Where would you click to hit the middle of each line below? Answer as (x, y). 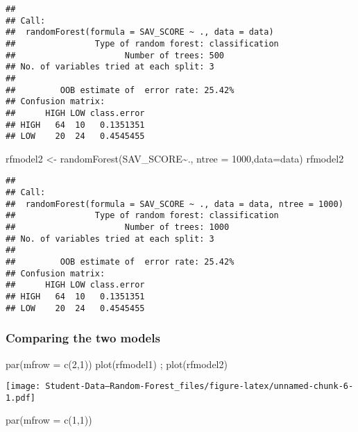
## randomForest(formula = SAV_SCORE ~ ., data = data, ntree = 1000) (174, 204)
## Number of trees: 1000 (118, 227)
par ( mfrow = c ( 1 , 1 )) (49, 420)
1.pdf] (20, 398)
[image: (23, 387)
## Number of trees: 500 (115, 55)
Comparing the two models (83, 338)
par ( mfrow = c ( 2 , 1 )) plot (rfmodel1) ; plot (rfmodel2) (117, 364)
